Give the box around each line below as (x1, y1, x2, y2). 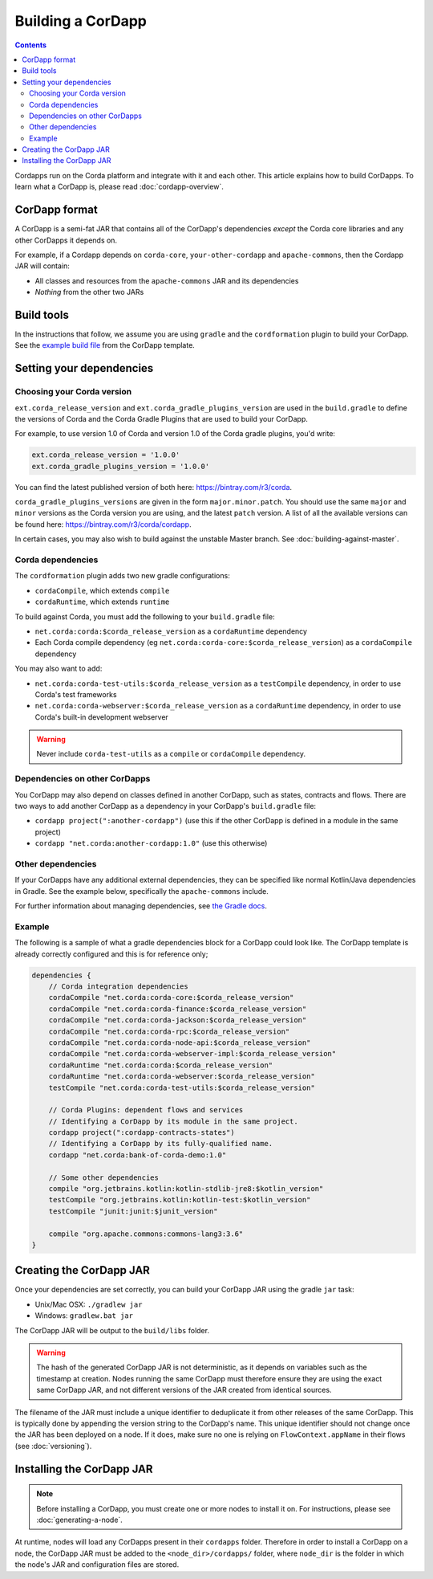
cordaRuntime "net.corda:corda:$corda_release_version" (48, 1060, 273, 1070)
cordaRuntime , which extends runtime (34, 597, 170, 606)
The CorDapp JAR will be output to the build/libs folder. (14, 1325, 210, 1335)
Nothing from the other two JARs (34, 288, 144, 297)
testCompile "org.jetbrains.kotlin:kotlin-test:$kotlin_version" (48, 1195, 311, 1205)
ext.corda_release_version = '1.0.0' (31, 451, 180, 459)
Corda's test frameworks (34, 689, 117, 699)
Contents (14, 40, 47, 50)
